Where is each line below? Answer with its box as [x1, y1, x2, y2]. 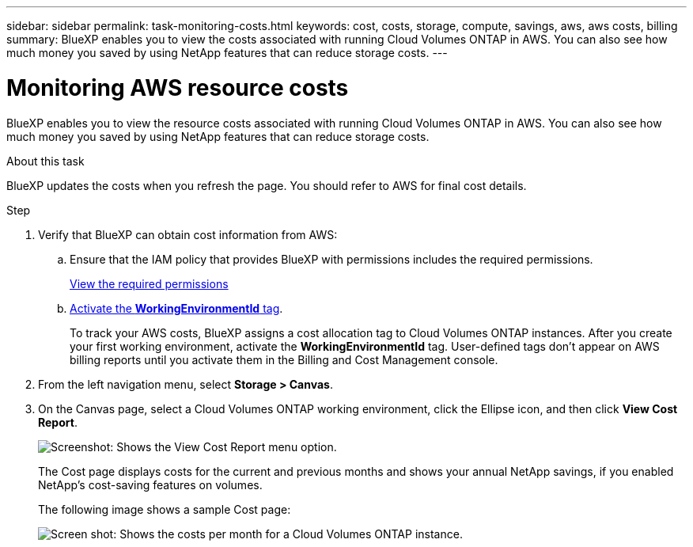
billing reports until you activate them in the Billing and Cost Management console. [70, 352, 498, 367]
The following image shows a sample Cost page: [38, 502, 291, 516]
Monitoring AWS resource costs [6, 74, 349, 101]
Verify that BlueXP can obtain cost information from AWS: [38, 227, 338, 241]
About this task [6, 154, 85, 168]
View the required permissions [70, 276, 229, 291]
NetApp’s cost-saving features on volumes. [38, 477, 263, 492]
